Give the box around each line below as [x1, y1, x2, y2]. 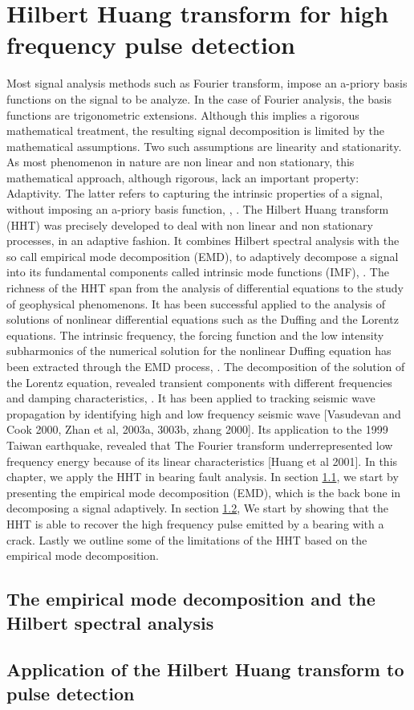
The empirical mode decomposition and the [6, 586, 375, 611]
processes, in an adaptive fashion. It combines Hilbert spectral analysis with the [6, 232, 400, 249]
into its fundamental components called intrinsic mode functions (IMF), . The [6, 263, 389, 280]
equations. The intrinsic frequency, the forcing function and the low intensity [6, 326, 384, 343]
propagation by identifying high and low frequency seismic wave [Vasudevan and [6, 405, 401, 422]
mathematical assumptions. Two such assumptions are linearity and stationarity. [6, 137, 402, 154]
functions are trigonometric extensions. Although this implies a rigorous [6, 106, 359, 123]
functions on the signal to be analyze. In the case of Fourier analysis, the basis [6, 90, 392, 107]
